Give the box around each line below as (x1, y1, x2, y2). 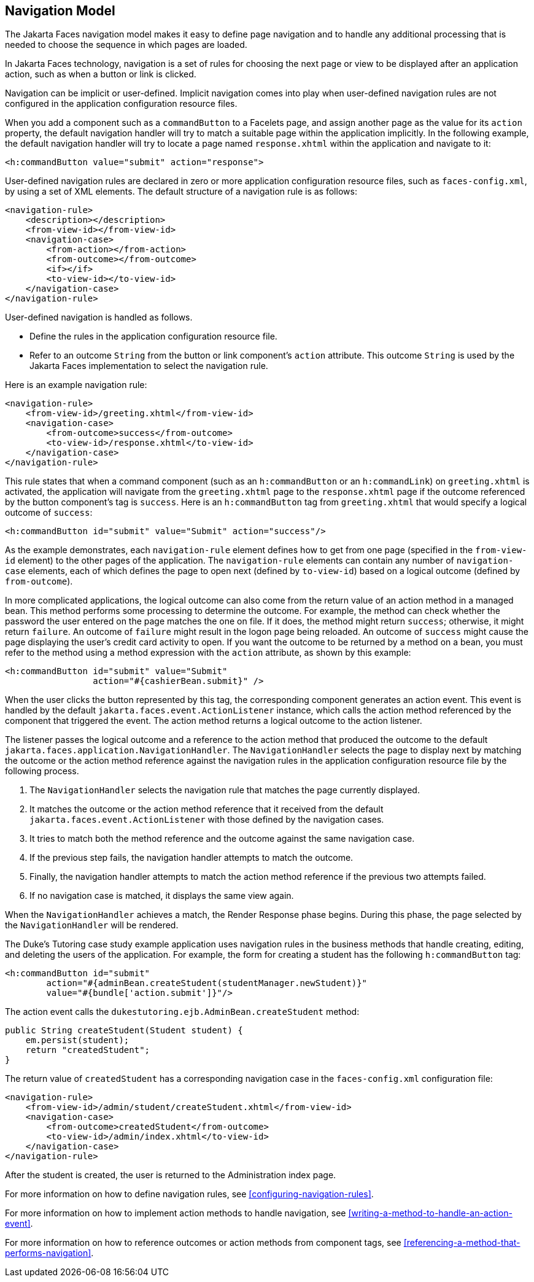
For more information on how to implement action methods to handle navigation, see (5, 1208, 346, 1219)
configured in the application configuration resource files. (5, 98, 238, 109)
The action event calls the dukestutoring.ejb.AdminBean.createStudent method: (5, 1006, 360, 1017)
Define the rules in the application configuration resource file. (29, 331, 277, 342)
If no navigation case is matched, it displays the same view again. (29, 890, 294, 901)
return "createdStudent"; (25, 1045, 150, 1055)
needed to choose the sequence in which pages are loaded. (5, 39, 247, 50)
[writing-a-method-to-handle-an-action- (348, 1208, 513, 1219)
